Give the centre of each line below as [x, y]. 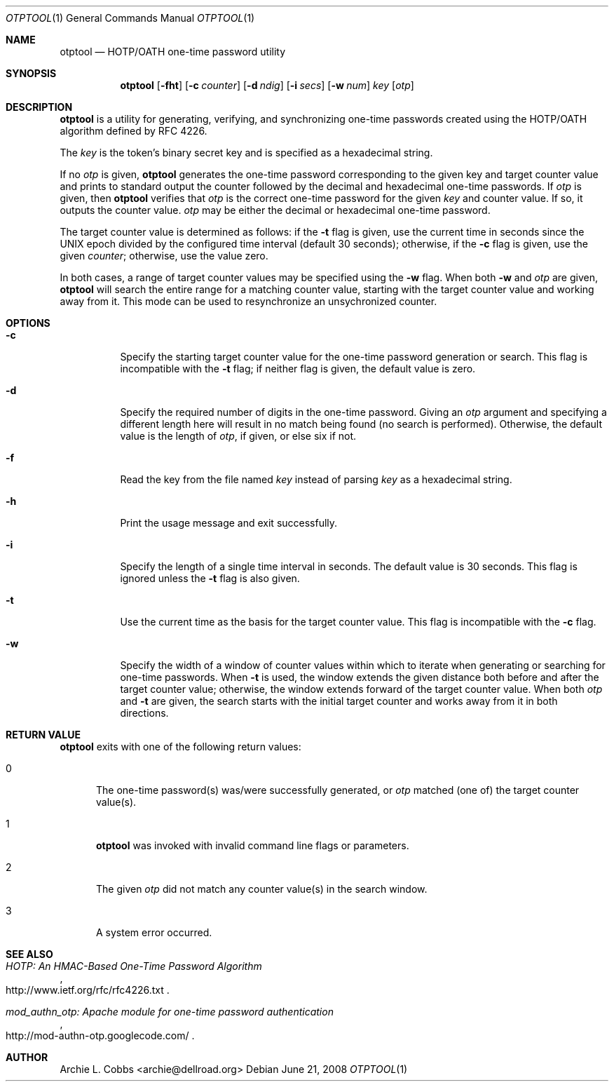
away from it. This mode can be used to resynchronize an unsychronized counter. [248, 301]
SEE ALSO [29, 954]
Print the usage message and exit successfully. [229, 523]
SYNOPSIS [31, 73]
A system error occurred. [154, 932]
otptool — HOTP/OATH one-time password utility [173, 52]
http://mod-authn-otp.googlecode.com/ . [100, 1035]
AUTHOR [27, 1057]
